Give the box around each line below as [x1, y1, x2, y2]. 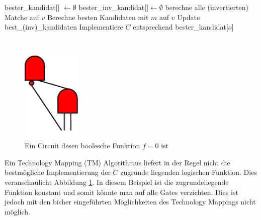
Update [177, 12, 200, 22]
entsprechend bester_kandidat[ [133, 22, 228, 32]
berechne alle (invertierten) [165, 2, 248, 12]
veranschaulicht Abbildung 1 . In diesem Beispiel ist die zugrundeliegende [5, 177, 229, 187]
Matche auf [5, 12, 39, 22]
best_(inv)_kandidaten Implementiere [5, 22, 123, 32]
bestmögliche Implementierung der [5, 167, 111, 177]
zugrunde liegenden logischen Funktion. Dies [120, 167, 257, 177]
